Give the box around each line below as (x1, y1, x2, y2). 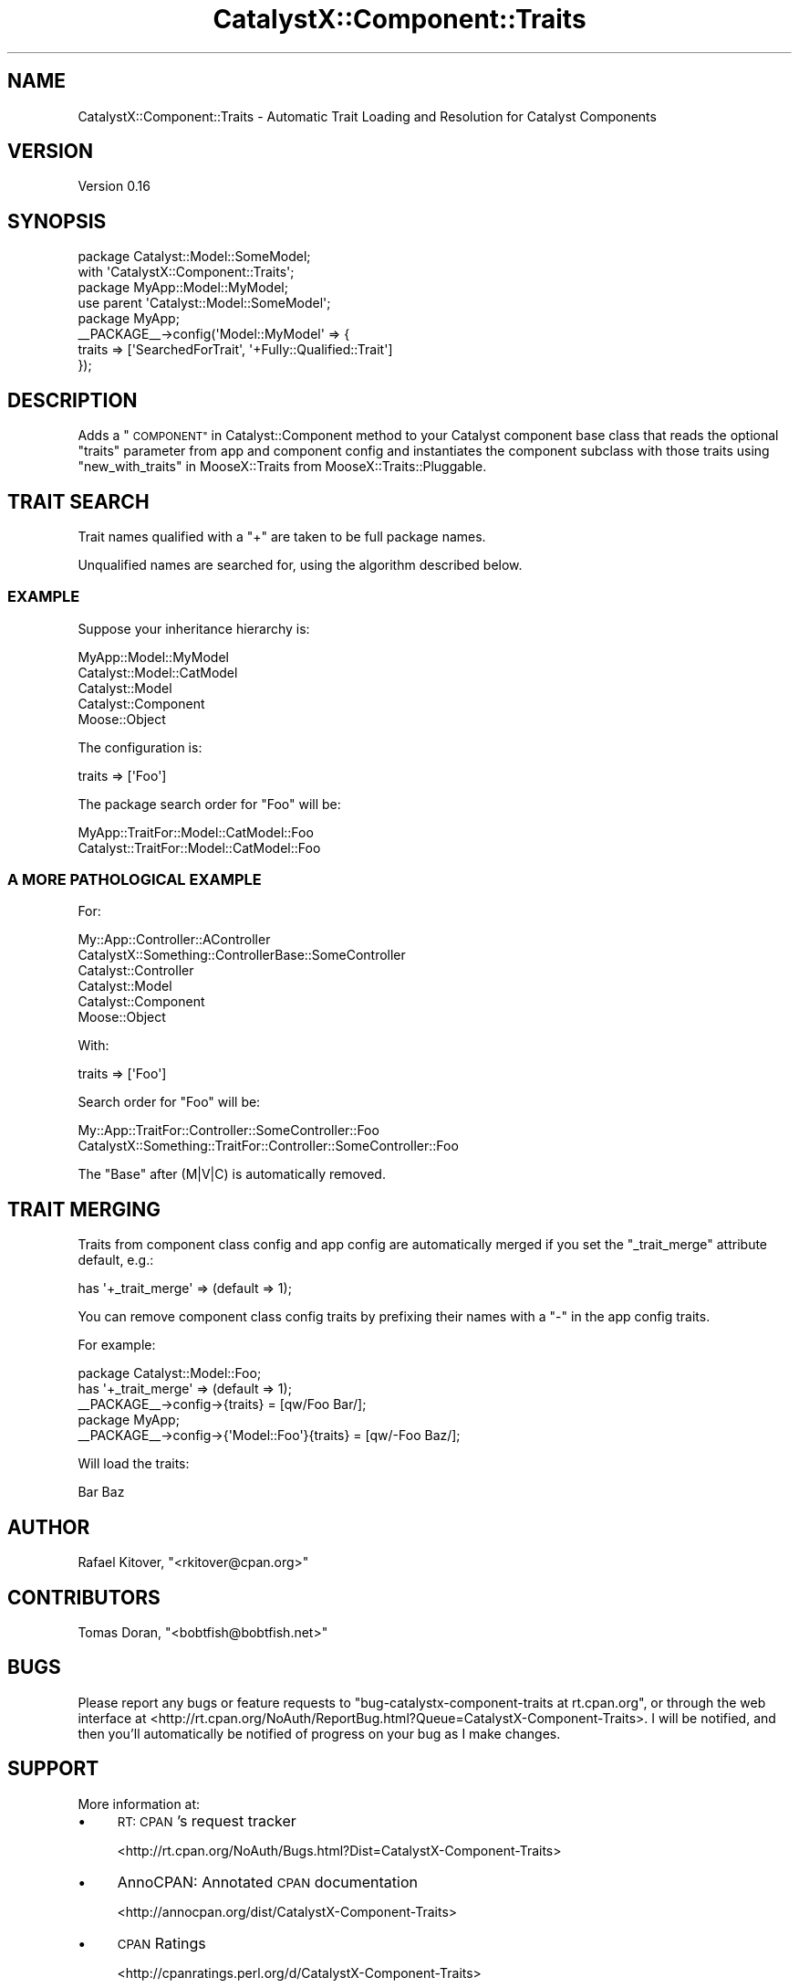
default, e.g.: (78, 1252, 154, 1268)
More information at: (78, 1795, 201, 1812)
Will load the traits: (78, 1456, 190, 1472)
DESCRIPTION (7, 388, 138, 412)
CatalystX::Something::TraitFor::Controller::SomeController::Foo (78, 1138, 459, 1154)
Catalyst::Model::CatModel (78, 664, 238, 680)
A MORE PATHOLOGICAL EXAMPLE (7, 870, 262, 889)
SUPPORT (7, 1757, 99, 1781)
